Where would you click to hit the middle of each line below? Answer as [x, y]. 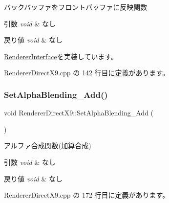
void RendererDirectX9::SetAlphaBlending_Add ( [79, 113]
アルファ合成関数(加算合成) [48, 146]
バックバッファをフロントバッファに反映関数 [76, 7]
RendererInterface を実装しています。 [61, 56]
